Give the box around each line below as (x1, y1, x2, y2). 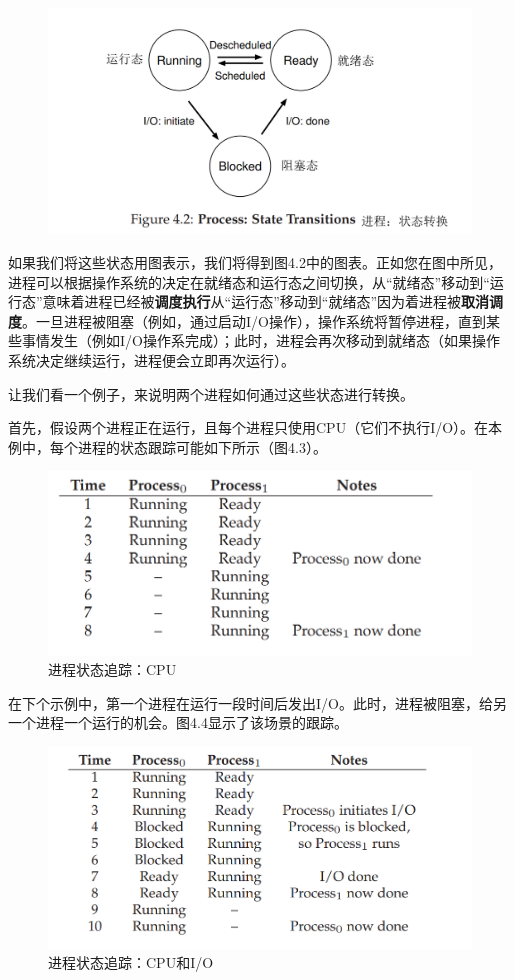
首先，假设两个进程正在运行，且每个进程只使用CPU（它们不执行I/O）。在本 (8, 417, 503, 438)
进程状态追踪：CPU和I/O (48, 952, 214, 973)
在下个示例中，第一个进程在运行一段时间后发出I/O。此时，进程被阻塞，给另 (8, 692, 507, 713)
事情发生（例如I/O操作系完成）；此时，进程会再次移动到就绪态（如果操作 (21, 330, 500, 351)
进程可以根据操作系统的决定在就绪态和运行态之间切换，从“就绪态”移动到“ (8, 271, 490, 292)
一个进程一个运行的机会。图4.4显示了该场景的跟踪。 (8, 712, 348, 733)
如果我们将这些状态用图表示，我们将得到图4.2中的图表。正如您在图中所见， (8, 252, 502, 273)
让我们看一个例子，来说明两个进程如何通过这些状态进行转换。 (8, 383, 414, 404)
